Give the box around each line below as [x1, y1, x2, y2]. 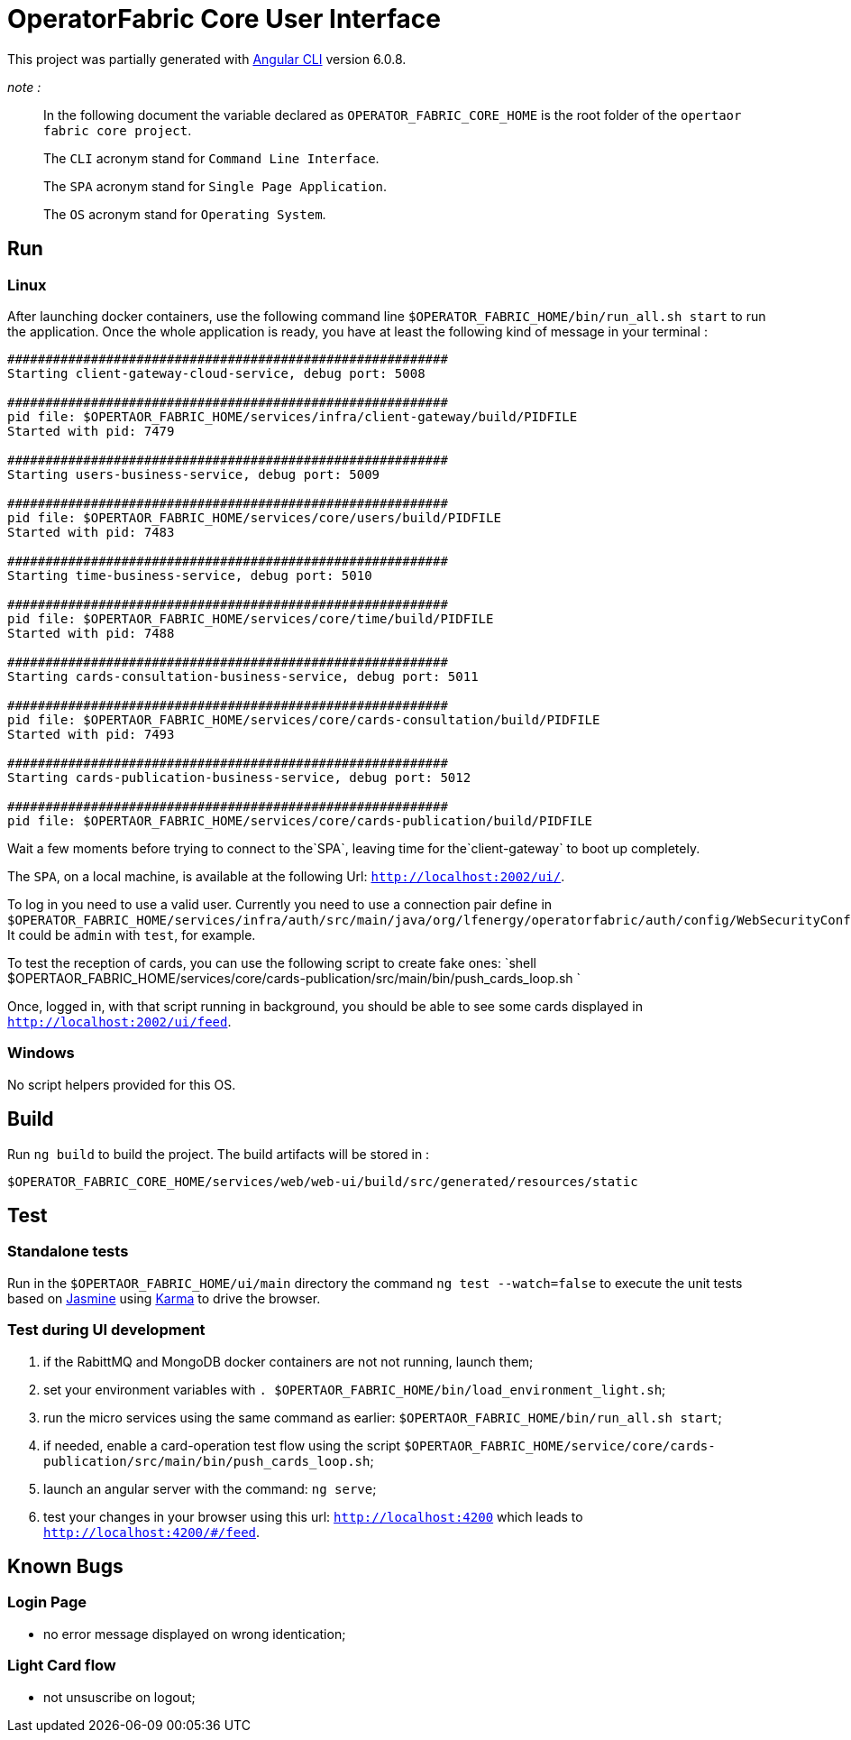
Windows [7, 1044, 75, 1063]
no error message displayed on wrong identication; [43, 1625, 346, 1642]
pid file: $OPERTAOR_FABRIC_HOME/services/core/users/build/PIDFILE [7, 510, 501, 525]
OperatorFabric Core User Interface [7, 4, 441, 34]
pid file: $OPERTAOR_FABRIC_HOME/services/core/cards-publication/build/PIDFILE [7, 813, 593, 828]
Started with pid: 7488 [7, 625, 175, 640]
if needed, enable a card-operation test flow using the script [43, 1437, 401, 1453]
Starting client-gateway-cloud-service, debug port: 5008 [7, 365, 425, 381]
